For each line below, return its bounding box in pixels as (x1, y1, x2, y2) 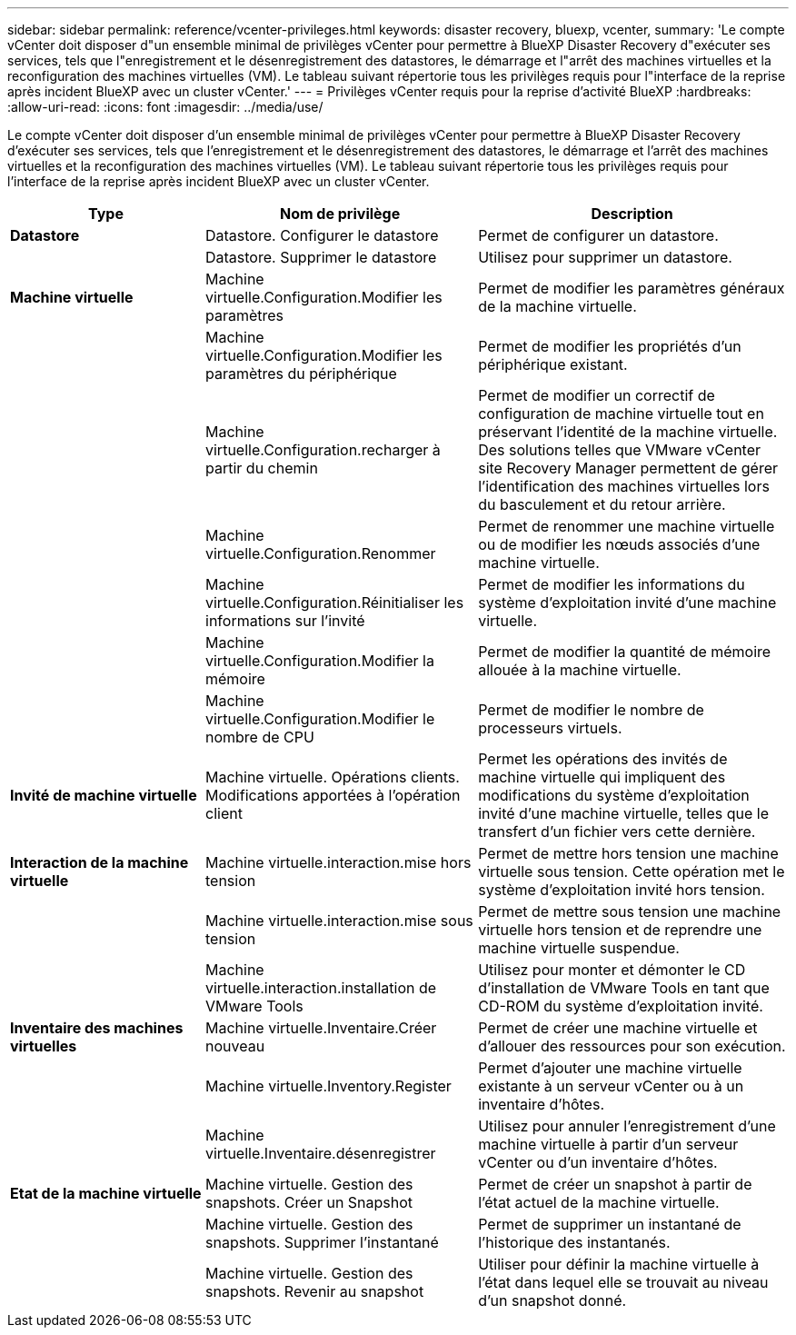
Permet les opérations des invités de (478, 750, 728, 768)
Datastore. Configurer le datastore (205, 226, 439, 244)
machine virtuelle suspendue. (478, 939, 680, 957)
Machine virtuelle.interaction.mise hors (205, 853, 472, 872)
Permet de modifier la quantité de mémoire (478, 643, 771, 661)
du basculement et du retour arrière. (478, 495, 726, 513)
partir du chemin (205, 459, 318, 477)
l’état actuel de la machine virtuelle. (478, 1193, 720, 1211)
